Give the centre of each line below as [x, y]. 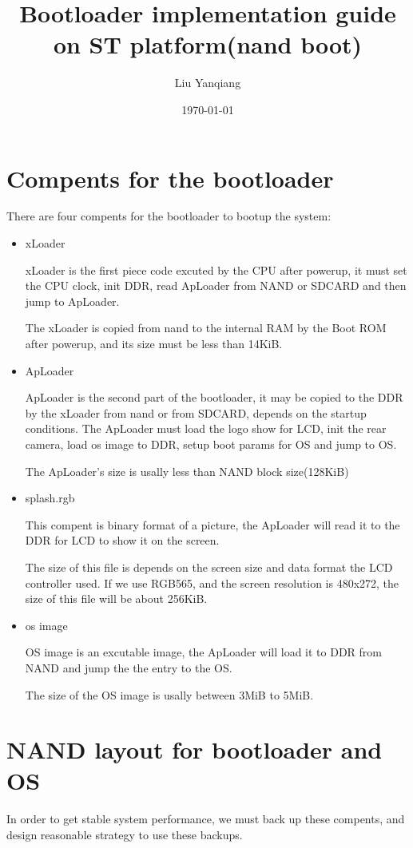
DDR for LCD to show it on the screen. [122, 540]
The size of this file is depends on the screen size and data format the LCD [209, 567]
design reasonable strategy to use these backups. [125, 834]
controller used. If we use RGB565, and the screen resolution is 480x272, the [212, 583]
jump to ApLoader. [72, 301]
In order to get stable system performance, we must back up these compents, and [206, 819]
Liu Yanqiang [208, 83]
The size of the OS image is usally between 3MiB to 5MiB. [169, 694]
